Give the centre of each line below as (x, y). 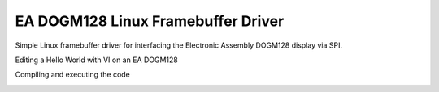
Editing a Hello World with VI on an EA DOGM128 (96, 60)
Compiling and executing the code (72, 75)
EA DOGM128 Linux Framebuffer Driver (150, 21)
